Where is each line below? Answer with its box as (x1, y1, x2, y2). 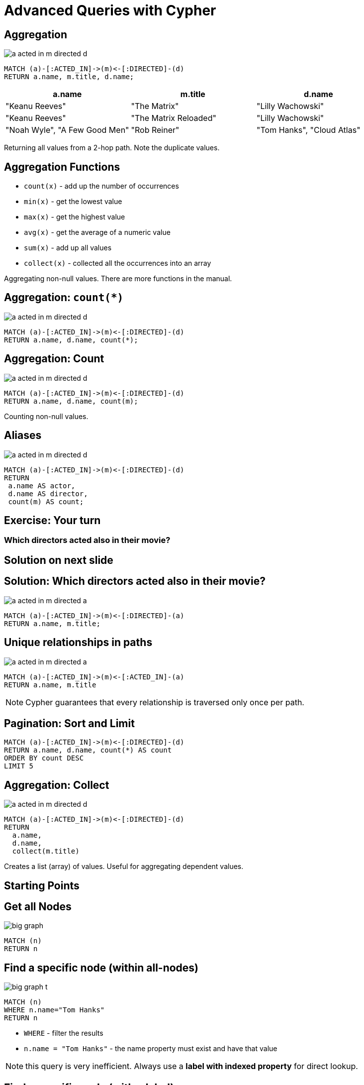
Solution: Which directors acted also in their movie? (4, 575, 266, 588)
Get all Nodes (4, 900, 72, 913)
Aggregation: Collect (4, 778, 109, 791)
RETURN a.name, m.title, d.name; (4, 73, 134, 81)
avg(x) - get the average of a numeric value (24, 228, 171, 237)
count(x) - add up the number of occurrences (24, 182, 179, 191)
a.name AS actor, (8, 481, 76, 490)
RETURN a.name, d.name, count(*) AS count (4, 746, 172, 755)
